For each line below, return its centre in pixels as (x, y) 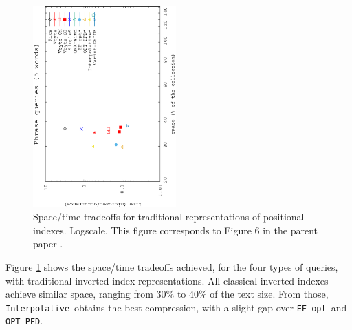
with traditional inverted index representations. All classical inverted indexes (167, 280)
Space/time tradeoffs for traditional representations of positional (169, 217)
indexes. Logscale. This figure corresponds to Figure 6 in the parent (175, 230)
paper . (48, 244)
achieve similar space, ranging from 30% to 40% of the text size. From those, (167, 294)
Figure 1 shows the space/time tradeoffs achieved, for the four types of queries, (172, 266)
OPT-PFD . (24, 321)
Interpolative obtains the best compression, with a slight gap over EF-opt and (176, 307)
